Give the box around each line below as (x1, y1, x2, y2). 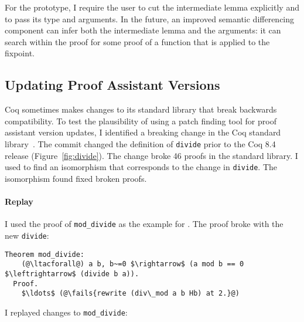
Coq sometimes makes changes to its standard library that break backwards (5, 103, 277, 116)
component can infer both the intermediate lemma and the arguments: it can (5, 24, 281, 36)
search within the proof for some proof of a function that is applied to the (5, 35, 270, 48)
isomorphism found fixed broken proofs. (5, 172, 147, 184)
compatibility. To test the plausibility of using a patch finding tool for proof (5, 114, 276, 127)
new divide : (5, 229, 49, 241)
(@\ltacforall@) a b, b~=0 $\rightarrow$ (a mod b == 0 (21, 260, 244, 269)
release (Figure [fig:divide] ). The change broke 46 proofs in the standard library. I (5, 149, 298, 161)
